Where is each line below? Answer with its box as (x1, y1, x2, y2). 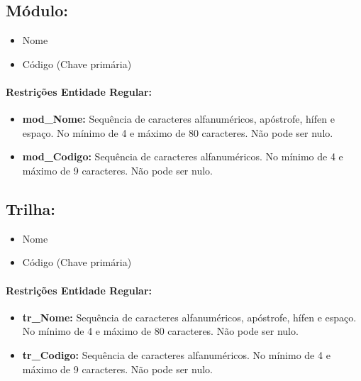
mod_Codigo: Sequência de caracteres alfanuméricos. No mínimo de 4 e (22, 149, 343, 164)
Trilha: (6, 197, 55, 219)
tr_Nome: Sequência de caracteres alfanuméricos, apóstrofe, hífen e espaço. (22, 309, 357, 324)
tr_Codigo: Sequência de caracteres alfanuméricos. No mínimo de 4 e (22, 347, 331, 362)
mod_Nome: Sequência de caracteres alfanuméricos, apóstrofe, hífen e (22, 111, 335, 126)
